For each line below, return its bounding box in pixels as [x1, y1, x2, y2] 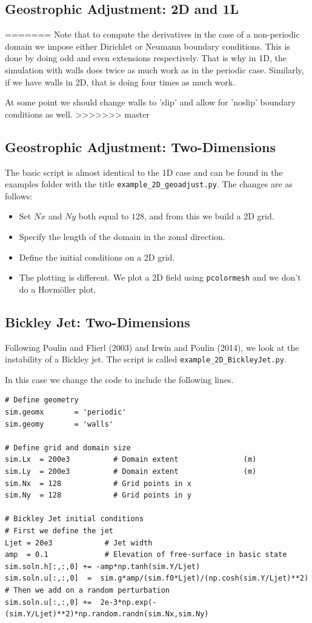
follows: [5, 189, 33, 202]
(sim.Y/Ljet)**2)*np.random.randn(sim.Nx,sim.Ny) [5, 610, 209, 619]
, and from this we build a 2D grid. [144, 210, 274, 222]
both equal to [78, 210, 129, 222]
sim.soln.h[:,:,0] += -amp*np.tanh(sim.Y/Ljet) [5, 562, 201, 571]
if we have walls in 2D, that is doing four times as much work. [5, 75, 236, 88]
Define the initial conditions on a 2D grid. [19, 250, 175, 263]
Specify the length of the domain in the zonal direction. [19, 230, 225, 242]
